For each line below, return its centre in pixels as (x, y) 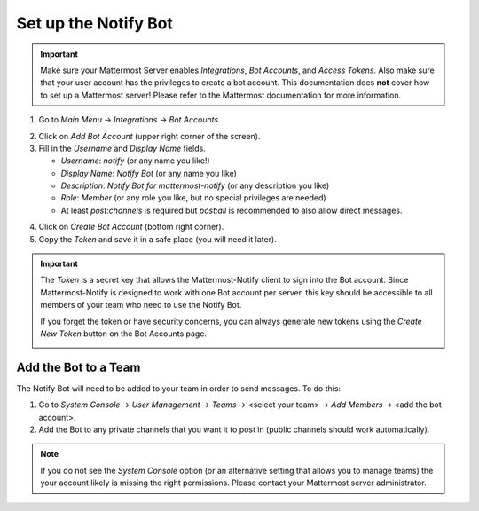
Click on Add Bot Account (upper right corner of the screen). (149, 136)
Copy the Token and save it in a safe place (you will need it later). (157, 239)
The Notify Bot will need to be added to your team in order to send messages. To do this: (179, 388)
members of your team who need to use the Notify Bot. (141, 305)
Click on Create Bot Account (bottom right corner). (131, 227)
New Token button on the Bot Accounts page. (124, 334)
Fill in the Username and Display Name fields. (122, 148)
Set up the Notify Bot (94, 23)
